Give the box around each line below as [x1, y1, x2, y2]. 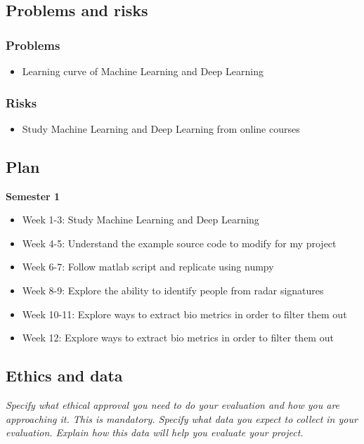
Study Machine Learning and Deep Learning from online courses [22, 121, 300, 136]
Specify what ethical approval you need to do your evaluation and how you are [6, 397, 340, 412]
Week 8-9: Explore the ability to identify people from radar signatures [22, 282, 324, 297]
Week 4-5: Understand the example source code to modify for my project [22, 235, 337, 250]
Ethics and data [6, 365, 123, 386]
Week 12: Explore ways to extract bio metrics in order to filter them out [22, 330, 334, 345]
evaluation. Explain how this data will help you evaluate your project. [6, 425, 304, 440]
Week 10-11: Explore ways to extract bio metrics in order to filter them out [22, 306, 347, 321]
